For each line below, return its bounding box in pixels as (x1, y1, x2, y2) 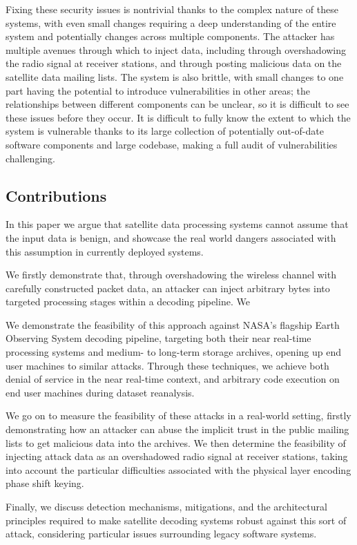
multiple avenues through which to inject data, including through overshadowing (6, 42, 347, 57)
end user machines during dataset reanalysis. (6, 385, 195, 399)
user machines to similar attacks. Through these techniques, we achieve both (6, 358, 329, 372)
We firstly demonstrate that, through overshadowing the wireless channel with (6, 267, 336, 282)
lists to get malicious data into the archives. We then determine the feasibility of (6, 435, 346, 450)
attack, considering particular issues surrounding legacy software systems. (6, 526, 317, 541)
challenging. (6, 151, 55, 165)
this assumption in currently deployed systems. (6, 244, 204, 258)
